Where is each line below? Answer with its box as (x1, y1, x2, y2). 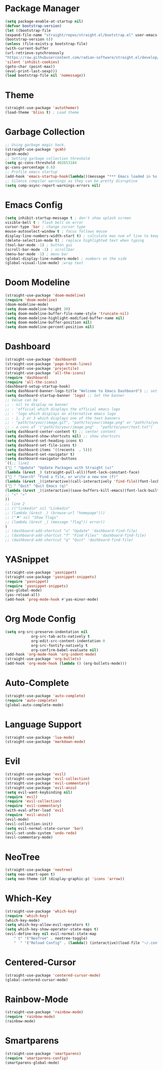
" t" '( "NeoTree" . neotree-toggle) (14, 936, 88, 941)
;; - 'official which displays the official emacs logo (5, 406, 120, 412)
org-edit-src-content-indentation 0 (31, 638, 105, 643)
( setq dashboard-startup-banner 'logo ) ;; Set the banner (5, 393, 125, 398)
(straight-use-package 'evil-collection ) (5, 776, 90, 782)
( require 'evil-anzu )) (5, 813, 51, 818)
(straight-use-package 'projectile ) (5, 366, 79, 371)
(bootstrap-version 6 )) (5, 37, 53, 42)
